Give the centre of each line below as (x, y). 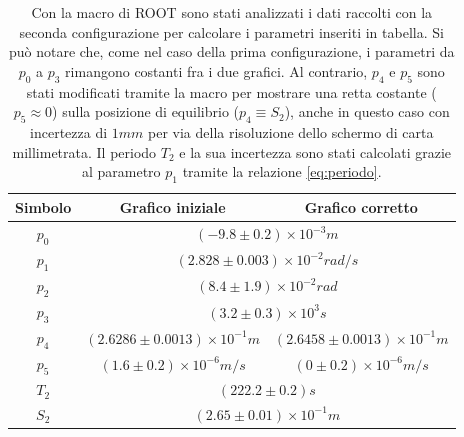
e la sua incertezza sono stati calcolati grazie (315, 151)
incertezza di (69, 131)
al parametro (121, 171)
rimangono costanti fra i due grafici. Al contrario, (216, 70)
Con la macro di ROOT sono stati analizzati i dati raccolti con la (232, 12)
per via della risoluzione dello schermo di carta (291, 131)
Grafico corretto (361, 206)
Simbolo (43, 206)
